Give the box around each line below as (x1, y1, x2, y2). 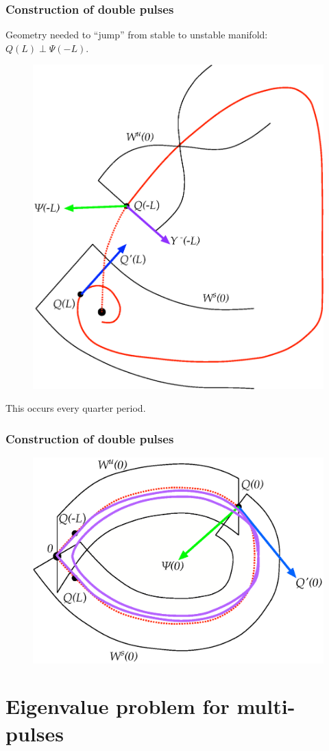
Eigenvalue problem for (5, 692, 230, 720)
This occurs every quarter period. (5, 401, 146, 415)
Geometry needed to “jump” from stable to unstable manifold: (5, 27, 268, 42)
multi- (236, 692, 295, 720)
